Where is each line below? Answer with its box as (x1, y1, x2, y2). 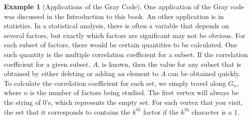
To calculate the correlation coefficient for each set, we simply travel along (4, 78, 226, 88)
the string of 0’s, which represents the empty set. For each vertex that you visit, (4, 97, 243, 107)
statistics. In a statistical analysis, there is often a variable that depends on (4, 20, 229, 31)
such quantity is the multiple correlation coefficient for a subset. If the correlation (4, 49, 248, 59)
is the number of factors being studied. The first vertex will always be (30, 87, 239, 98)
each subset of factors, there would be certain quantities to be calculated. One (4, 40, 237, 50)
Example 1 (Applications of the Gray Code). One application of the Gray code (4, 1, 244, 11)
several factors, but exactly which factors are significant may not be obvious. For (4, 30, 246, 40)
